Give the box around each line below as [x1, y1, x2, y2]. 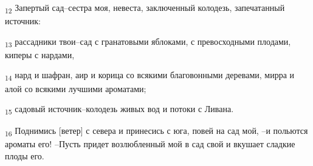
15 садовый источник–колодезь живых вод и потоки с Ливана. [5, 102, 234, 116]
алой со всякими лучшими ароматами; [5, 82, 146, 95]
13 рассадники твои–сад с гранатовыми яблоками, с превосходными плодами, [5, 35, 291, 49]
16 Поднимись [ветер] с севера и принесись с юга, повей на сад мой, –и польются [5, 124, 308, 139]
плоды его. [5, 150, 44, 162]
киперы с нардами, [5, 48, 75, 61]
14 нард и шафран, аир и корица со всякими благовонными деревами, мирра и [5, 68, 295, 83]
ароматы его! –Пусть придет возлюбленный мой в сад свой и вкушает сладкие [5, 138, 295, 150]
